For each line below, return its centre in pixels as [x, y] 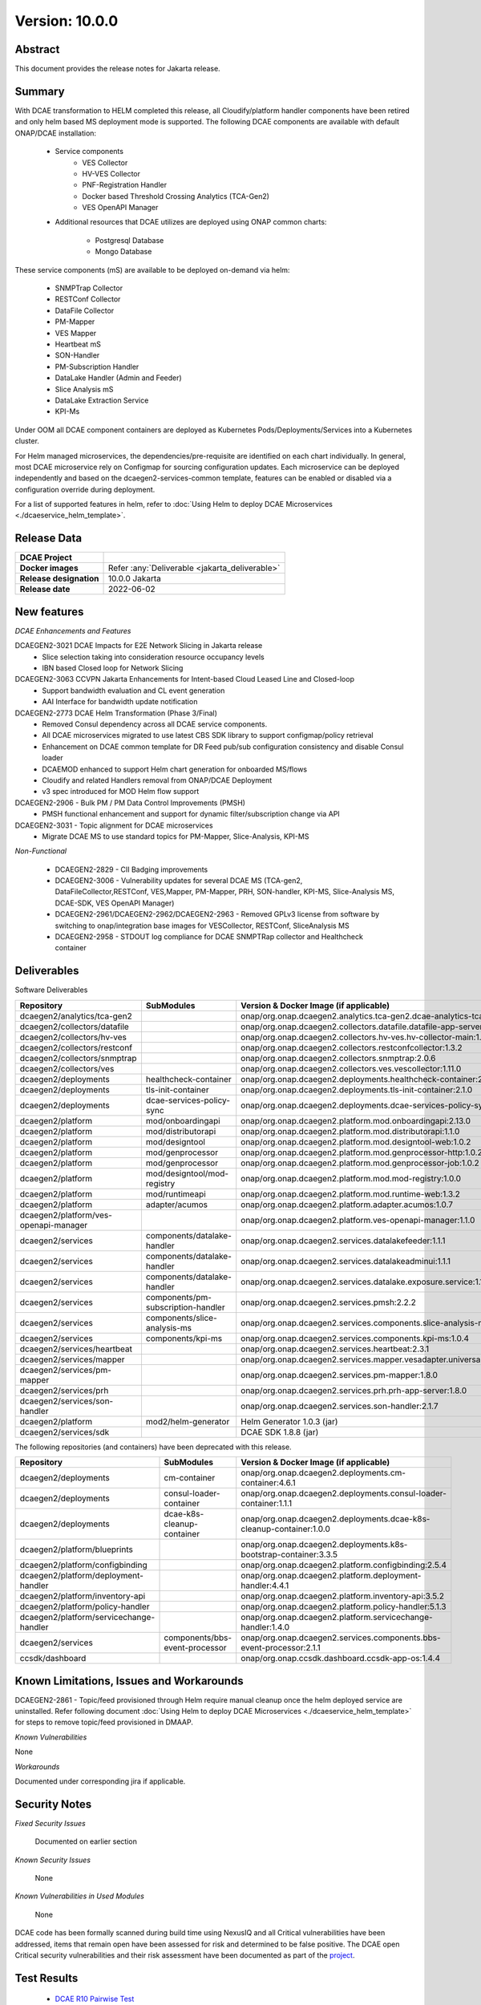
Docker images [49, 568]
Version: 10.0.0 [67, 21]
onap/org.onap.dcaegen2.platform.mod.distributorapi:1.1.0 [350, 1131]
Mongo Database [123, 252]
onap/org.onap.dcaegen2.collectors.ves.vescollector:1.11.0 [351, 1068]
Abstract [37, 49]
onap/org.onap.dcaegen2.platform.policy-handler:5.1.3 [344, 1606]
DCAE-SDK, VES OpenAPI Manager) [115, 903]
